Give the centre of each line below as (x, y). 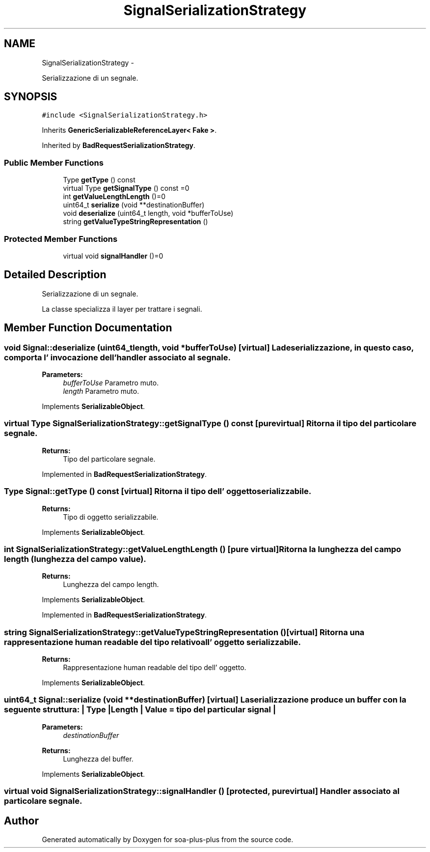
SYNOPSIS (31, 97)
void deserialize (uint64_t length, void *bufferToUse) (148, 213)
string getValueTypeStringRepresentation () (135, 222)
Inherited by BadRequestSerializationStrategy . (119, 146)
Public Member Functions (54, 162)
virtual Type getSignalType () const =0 (126, 188)
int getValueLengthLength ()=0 (114, 197)
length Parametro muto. (101, 391)
